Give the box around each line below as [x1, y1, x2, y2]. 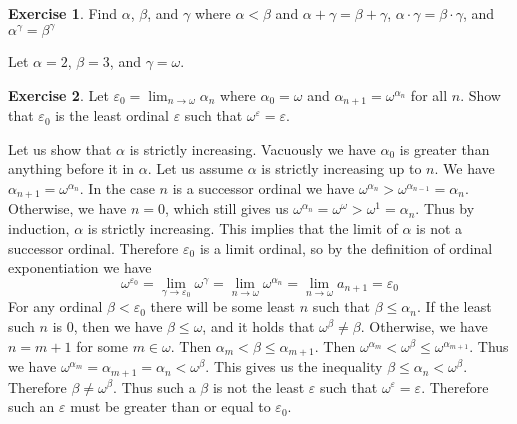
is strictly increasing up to [261, 158, 422, 179]
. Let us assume [147, 158, 243, 179]
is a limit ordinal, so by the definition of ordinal [199, 237, 493, 258]
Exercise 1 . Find [8, 3, 118, 23]
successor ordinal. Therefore [8, 237, 179, 258]
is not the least [212, 376, 305, 397]
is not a [416, 217, 463, 238]
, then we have [73, 316, 163, 337]
